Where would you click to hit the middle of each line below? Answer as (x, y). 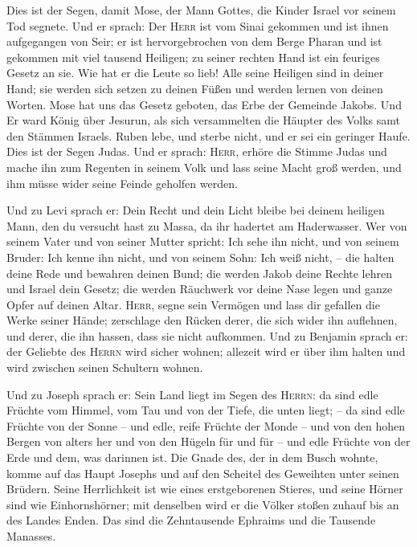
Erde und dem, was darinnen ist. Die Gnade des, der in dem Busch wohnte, (192, 457)
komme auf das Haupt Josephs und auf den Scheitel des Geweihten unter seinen (203, 473)
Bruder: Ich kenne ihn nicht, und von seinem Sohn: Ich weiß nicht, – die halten (200, 257)
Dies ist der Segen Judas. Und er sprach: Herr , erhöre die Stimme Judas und (197, 151)
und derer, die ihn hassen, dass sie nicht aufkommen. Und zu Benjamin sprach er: (207, 335)
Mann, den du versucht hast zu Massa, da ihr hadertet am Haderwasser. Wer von (207, 225)
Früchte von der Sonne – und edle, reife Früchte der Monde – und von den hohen (206, 425)
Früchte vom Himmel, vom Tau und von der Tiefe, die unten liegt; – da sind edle (206, 410)
